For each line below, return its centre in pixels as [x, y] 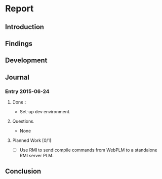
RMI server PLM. [37, 156]
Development [26, 61]
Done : [19, 102]
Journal [17, 77]
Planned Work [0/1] [32, 140]
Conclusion [23, 171]
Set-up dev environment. [45, 112]
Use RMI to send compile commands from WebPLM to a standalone [88, 150]
